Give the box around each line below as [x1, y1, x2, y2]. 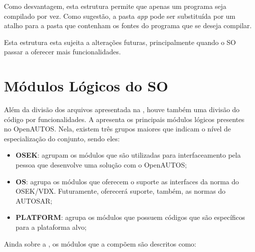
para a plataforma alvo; [15, 222, 87, 232]
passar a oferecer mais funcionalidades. [4, 46, 121, 57]
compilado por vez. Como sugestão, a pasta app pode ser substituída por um [4, 10, 236, 21]
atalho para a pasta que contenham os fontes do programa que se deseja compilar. [4, 20, 252, 31]
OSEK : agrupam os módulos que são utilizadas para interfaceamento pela [15, 150, 241, 160]
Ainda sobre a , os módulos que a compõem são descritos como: [4, 238, 196, 249]
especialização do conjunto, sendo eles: [4, 133, 120, 143]
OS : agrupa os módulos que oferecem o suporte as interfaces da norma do [15, 176, 239, 186]
